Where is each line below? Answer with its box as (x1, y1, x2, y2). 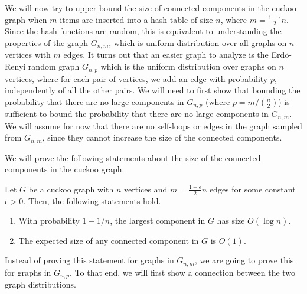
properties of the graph (5, 37, 88, 49)
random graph (28, 60, 80, 73)
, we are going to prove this (195, 254, 294, 266)
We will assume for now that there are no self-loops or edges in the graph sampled (5, 119, 302, 132)
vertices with (5, 48, 51, 61)
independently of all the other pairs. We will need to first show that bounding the (5, 84, 301, 96)
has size (217, 214, 245, 227)
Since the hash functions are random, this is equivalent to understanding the (5, 25, 282, 37)
